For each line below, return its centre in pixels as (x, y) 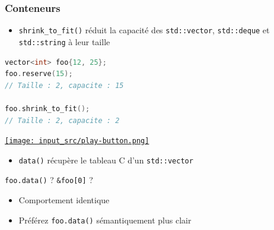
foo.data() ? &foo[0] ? (49, 180)
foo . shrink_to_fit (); (47, 108)
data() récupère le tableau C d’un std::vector (106, 160)
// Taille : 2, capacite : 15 (64, 85)
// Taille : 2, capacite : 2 (62, 120)
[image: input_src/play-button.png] (77, 141)
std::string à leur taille (64, 41)
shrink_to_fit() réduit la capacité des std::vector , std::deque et (144, 30)
